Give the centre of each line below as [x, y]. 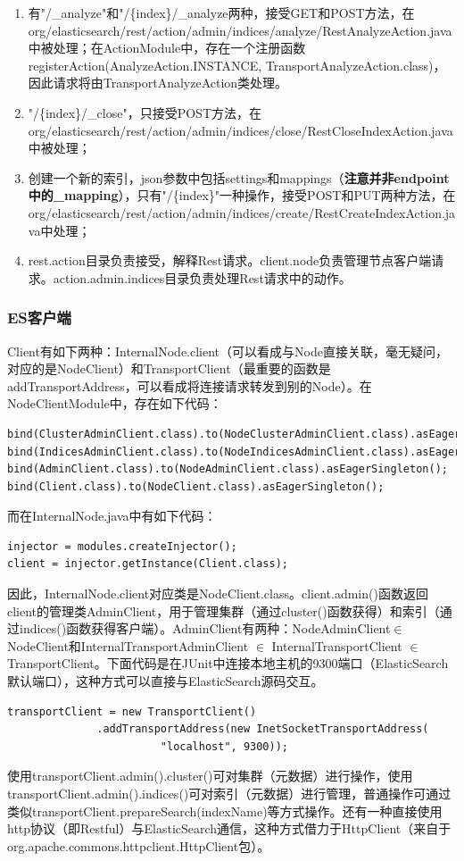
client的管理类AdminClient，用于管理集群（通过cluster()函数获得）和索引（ [224, 610]
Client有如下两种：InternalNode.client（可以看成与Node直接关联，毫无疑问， [228, 351]
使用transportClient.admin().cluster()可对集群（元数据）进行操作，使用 [210, 776]
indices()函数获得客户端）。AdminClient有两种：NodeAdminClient [205, 628]
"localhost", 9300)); [224, 746]
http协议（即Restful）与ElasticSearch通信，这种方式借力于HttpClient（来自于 [229, 828]
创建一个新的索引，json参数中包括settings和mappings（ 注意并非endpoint [239, 177]
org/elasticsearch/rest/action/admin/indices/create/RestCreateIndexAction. [236, 212]
